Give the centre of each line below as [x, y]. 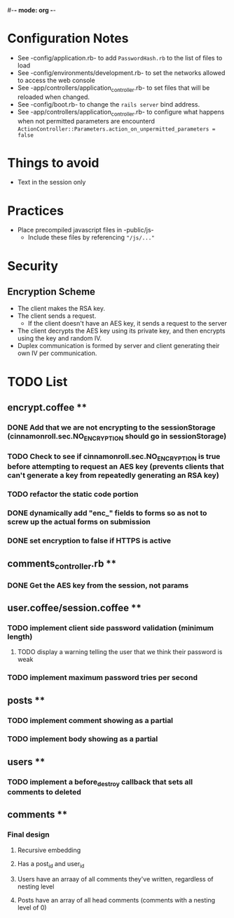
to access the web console [56, 80]
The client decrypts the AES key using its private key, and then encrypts [121, 331]
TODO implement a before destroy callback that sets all [100, 783]
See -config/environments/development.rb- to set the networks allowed [121, 72]
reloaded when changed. [53, 97]
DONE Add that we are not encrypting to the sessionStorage [111, 427]
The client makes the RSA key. [61, 309]
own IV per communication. [57, 353]
